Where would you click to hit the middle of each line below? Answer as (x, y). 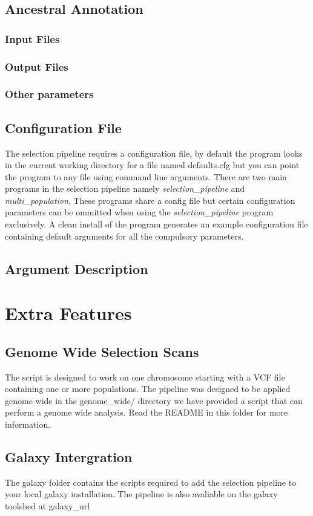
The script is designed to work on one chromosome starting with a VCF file (145, 377)
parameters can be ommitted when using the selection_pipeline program (139, 212)
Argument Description (77, 268)
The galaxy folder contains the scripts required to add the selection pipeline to (151, 482)
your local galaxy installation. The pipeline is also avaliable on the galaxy (141, 494)
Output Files (37, 66)
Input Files (32, 38)
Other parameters (49, 94)
